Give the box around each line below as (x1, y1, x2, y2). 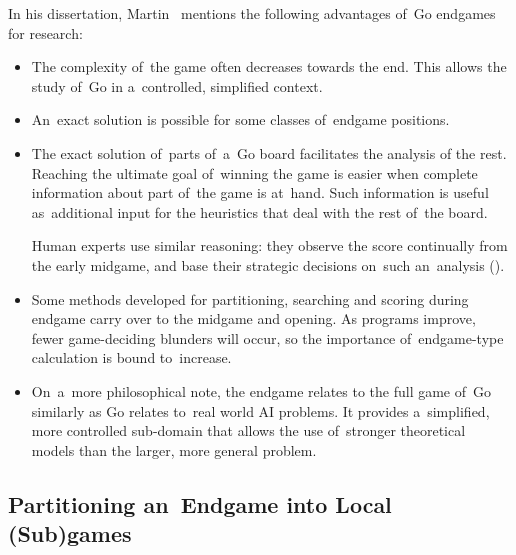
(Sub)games (8, 518, 132, 549)
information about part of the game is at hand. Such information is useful (31, 182, 489, 203)
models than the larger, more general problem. (31, 439, 317, 460)
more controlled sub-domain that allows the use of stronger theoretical (31, 420, 466, 441)
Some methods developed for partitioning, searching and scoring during (31, 288, 469, 309)
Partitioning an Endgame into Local (8, 488, 392, 519)
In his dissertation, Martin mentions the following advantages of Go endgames (8, 3, 496, 23)
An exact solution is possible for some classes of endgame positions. (31, 109, 450, 130)
